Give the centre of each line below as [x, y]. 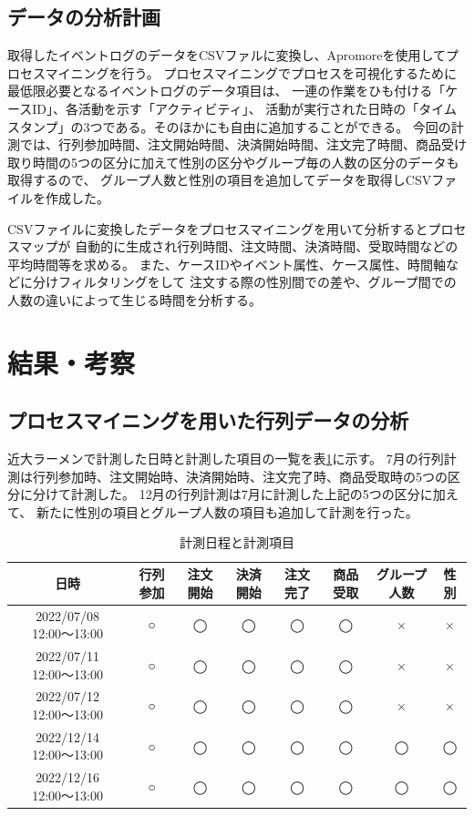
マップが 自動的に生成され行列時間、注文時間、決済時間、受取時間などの [239, 246]
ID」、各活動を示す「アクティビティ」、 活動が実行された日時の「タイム [245, 108]
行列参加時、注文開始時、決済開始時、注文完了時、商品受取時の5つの [240, 476]
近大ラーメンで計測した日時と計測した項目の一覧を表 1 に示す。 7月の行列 [226, 459]
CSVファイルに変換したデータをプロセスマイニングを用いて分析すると [218, 228]
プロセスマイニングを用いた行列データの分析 [208, 420]
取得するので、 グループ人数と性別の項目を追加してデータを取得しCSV [220, 180]
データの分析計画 [84, 17]
